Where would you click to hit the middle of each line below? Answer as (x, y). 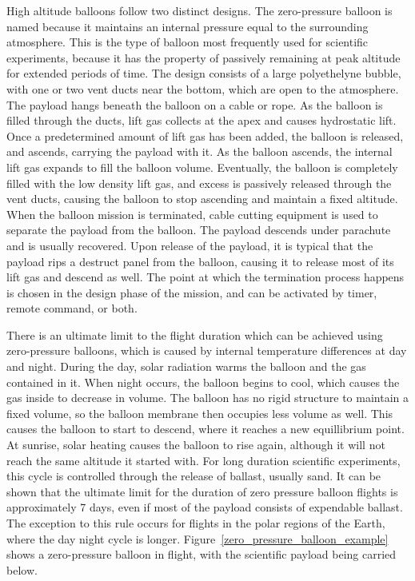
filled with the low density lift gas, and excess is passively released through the (199, 183)
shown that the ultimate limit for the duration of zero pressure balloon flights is (202, 491)
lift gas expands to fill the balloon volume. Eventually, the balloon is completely (202, 167)
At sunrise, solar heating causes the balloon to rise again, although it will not (196, 445)
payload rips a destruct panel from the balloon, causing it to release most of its (200, 261)
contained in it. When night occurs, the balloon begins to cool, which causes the (203, 382)
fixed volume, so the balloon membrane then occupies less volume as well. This (200, 413)
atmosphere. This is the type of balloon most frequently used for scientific (188, 42)
